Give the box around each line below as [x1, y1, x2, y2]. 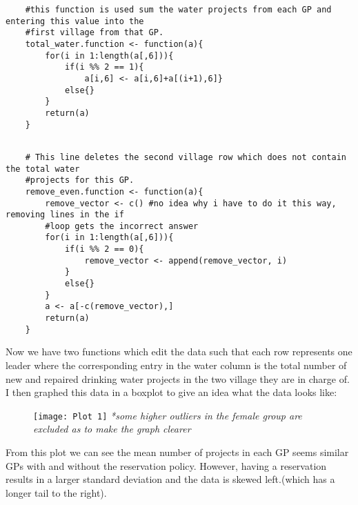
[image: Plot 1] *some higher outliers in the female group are [33, 408, 302, 422]
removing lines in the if [6, 210, 124, 220]
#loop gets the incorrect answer [45, 221, 199, 231]
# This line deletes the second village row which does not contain [25, 152, 346, 162]
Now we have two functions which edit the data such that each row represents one [6, 344, 352, 359]
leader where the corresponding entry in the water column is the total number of [6, 357, 347, 372]
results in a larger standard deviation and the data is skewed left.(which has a [6, 472, 335, 486]
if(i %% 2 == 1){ [64, 62, 144, 72]
